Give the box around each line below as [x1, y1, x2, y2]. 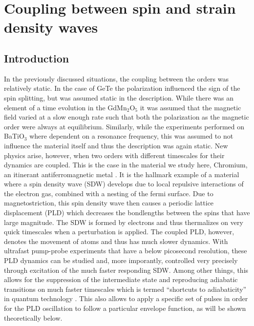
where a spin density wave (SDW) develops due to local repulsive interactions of [4, 179, 244, 189]
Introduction [4, 50, 69, 65]
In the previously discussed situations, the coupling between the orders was [4, 73, 229, 83]
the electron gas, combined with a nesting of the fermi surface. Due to [4, 188, 213, 198]
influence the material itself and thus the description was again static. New [4, 140, 228, 150]
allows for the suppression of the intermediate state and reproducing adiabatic [4, 274, 238, 285]
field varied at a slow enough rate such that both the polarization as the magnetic [4, 112, 249, 122]
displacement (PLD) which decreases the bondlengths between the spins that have [4, 207, 250, 218]
